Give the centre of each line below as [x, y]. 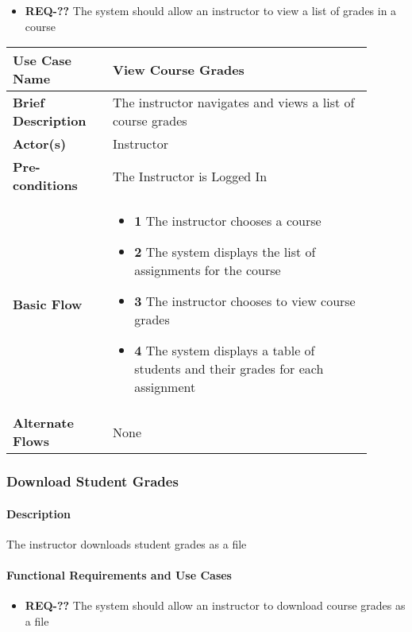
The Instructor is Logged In [190, 176]
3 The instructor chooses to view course [245, 301]
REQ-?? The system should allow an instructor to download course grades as [215, 605]
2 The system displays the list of [225, 252]
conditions [45, 185]
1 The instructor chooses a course [228, 221]
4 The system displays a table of [225, 351]
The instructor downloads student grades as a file [127, 543]
